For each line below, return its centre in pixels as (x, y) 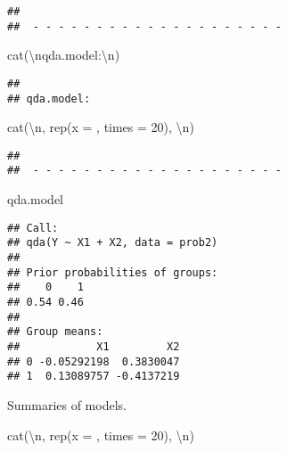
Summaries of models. (67, 404)
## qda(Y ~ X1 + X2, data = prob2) (113, 243)
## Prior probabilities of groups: (113, 272)
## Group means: (55, 332)
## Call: (33, 228)
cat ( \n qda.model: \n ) (64, 55)
